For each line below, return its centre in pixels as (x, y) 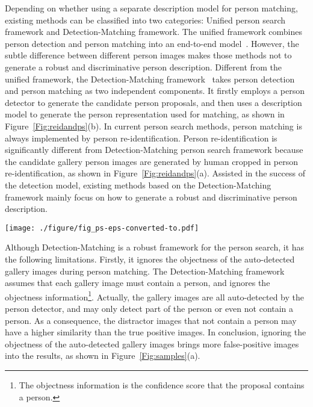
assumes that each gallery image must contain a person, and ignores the (138, 283)
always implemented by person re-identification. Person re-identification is (141, 138)
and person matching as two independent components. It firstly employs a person (155, 91)
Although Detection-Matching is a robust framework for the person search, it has (155, 247)
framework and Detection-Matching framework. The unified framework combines (154, 32)
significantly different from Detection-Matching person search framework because (154, 150)
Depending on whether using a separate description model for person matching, (151, 8)
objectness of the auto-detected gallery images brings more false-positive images (152, 343)
